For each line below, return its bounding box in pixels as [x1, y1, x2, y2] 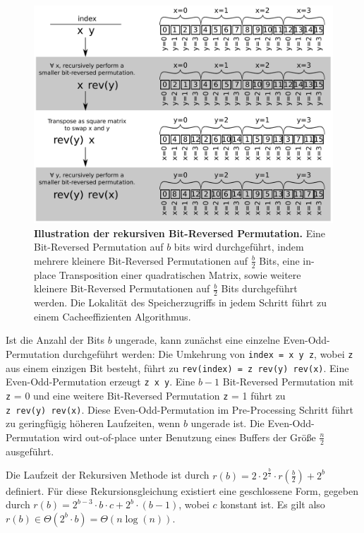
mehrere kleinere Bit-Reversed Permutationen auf [34, 253, 248, 268]
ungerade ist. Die [190, 416, 265, 431]
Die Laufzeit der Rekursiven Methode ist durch [6, 467, 210, 482]
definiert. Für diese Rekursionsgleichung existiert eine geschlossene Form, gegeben [6, 483, 358, 498]
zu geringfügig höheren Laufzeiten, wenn [6, 416, 181, 431]
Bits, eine [259, 253, 300, 268]
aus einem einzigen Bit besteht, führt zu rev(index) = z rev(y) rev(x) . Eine [6, 360, 349, 375]
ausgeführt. [6, 443, 54, 458]
